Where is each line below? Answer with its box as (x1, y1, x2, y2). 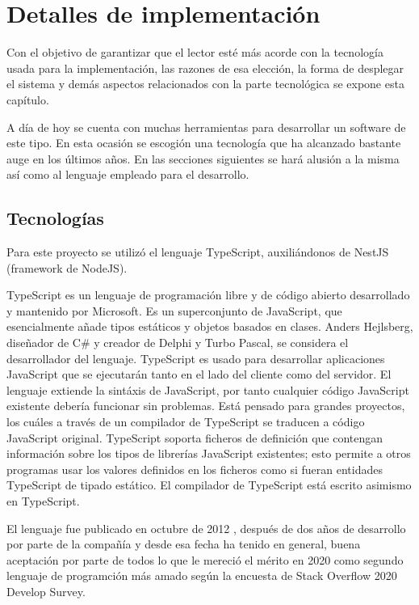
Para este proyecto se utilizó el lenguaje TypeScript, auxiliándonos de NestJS (6, 243, 389, 260)
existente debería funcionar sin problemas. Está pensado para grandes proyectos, (6, 397, 405, 414)
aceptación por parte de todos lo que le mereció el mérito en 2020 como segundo (6, 551, 404, 568)
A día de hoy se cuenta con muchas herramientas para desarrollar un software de (6, 118, 406, 135)
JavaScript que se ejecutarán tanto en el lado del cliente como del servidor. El (6, 366, 392, 383)
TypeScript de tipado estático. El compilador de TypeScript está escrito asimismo (6, 476, 412, 493)
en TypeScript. (6, 492, 80, 509)
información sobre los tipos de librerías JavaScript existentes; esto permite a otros (6, 445, 411, 462)
